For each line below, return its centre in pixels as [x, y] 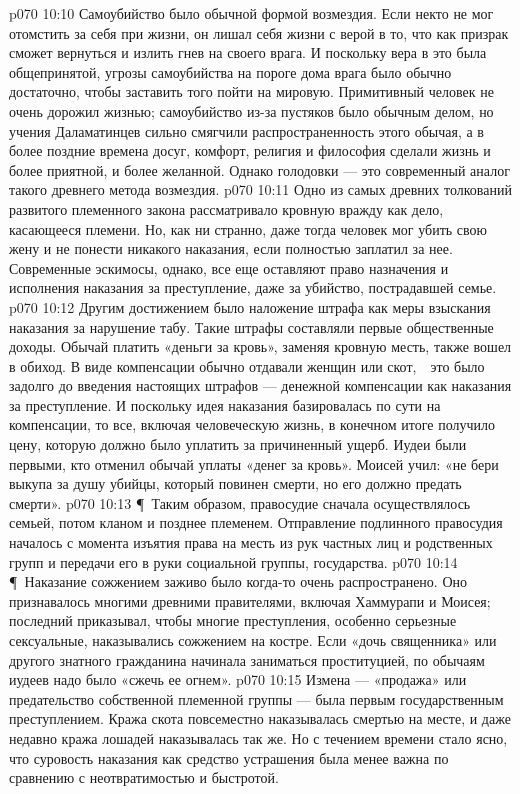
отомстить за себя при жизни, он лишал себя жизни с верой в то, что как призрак [259, 32]
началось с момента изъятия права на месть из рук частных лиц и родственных [251, 542]
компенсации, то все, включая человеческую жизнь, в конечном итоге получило [252, 424]
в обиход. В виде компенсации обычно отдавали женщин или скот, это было [247, 365]
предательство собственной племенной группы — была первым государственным [256, 698]
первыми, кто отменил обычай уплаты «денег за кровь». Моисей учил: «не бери [254, 463]
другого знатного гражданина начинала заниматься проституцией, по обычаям [247, 659]
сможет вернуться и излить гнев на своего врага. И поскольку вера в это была [248, 52]
